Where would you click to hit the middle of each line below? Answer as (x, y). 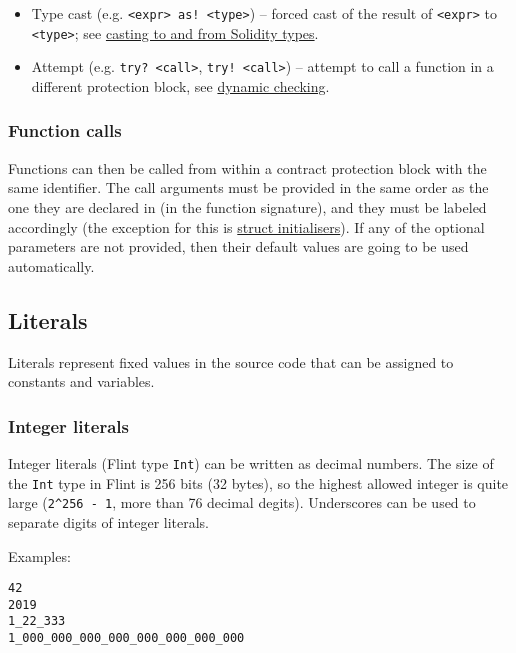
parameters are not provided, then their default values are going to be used (238, 246)
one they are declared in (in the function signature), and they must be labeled (247, 206)
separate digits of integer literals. (109, 521)
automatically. (51, 265)
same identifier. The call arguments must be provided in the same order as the (248, 187)
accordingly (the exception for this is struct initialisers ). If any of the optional (246, 226)
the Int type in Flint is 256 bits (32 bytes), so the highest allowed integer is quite (258, 482)
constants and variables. (81, 381)
